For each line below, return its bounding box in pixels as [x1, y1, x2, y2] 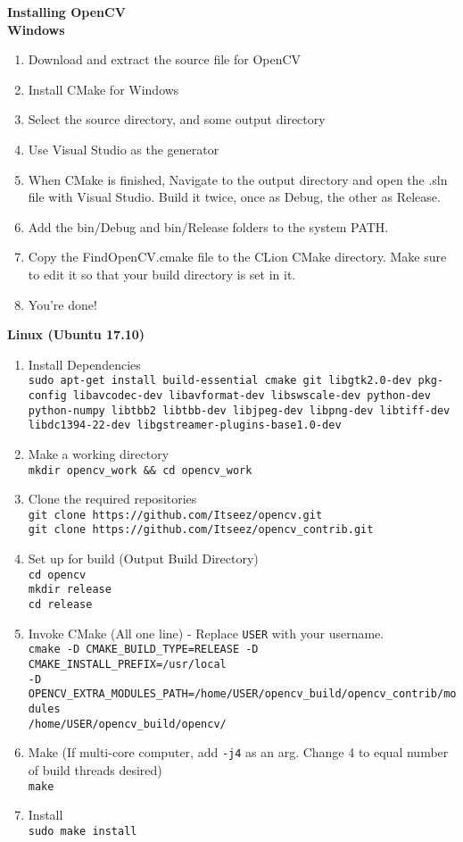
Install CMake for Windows [28, 79, 179, 98]
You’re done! [28, 295, 97, 313]
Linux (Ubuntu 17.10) [7, 325, 145, 344]
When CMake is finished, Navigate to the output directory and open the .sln [28, 170, 448, 188]
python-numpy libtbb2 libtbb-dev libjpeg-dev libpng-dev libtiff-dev [28, 404, 451, 417]
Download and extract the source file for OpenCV [28, 50, 302, 69]
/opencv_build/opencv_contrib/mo [258, 688, 457, 701]
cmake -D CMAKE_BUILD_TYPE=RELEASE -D [28, 643, 259, 656]
